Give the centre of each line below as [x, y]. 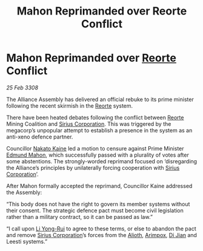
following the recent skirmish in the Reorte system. [70, 106]
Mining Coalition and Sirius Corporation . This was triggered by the [89, 124]
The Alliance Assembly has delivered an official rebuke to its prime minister [100, 99]
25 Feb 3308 [22, 87]
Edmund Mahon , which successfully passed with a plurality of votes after [98, 155]
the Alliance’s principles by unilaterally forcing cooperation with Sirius [93, 168]
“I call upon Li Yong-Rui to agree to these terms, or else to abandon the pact [101, 229]
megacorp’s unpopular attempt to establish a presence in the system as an [99, 130]
